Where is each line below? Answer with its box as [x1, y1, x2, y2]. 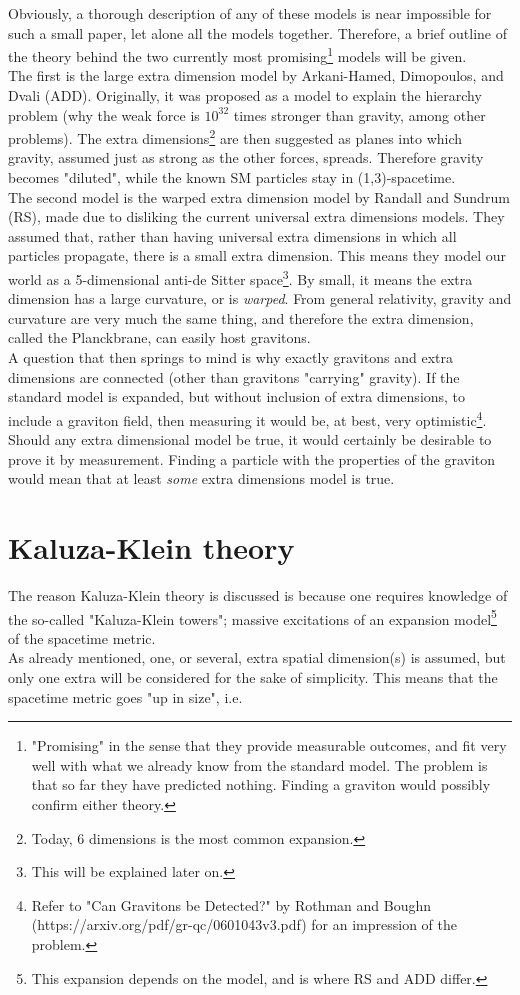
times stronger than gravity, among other [233, 104, 486, 125]
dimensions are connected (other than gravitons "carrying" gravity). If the [8, 366, 460, 387]
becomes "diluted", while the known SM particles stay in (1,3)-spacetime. [8, 167, 456, 188]
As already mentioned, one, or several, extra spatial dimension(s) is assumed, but [8, 647, 506, 668]
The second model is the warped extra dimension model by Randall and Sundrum [8, 186, 510, 207]
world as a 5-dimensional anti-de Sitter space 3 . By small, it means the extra [8, 266, 473, 289]
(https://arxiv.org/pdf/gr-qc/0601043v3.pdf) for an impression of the [31, 914, 457, 935]
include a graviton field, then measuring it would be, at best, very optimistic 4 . [8, 406, 487, 430]
